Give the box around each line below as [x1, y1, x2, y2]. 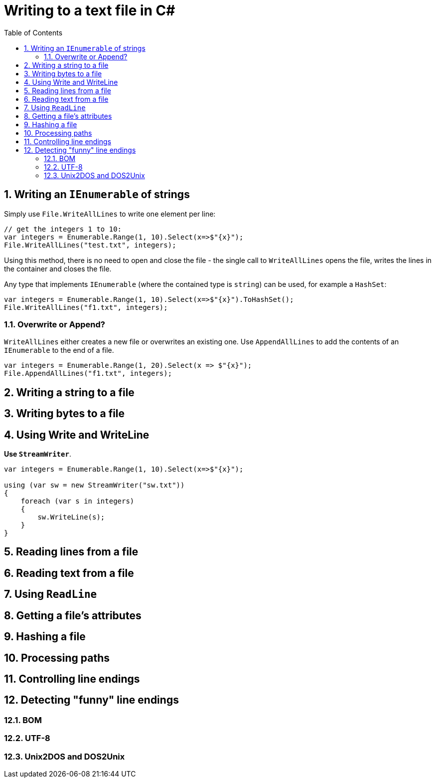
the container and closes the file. [4, 264, 112, 273]
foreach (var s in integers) [20, 497, 135, 506]
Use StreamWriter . [4, 450, 71, 459]
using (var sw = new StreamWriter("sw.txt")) [4, 481, 185, 490]
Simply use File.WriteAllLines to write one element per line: [4, 209, 216, 218]
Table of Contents [4, 28, 63, 37]
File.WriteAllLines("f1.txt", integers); [4, 303, 168, 311]
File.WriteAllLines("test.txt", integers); [4, 241, 176, 249]
